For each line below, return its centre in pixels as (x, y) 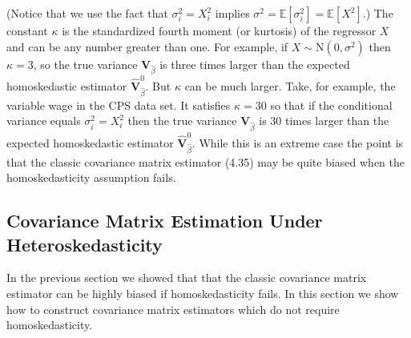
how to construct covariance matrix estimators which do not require (173, 309)
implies (232, 13)
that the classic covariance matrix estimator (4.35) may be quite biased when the (205, 161)
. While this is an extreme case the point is (298, 142)
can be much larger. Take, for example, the (290, 86)
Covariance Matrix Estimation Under (165, 221)
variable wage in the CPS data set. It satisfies (119, 105)
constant (27, 30)
